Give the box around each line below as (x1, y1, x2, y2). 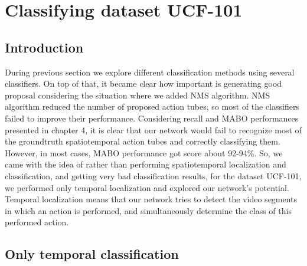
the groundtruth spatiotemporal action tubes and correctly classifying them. (5, 135, 280, 147)
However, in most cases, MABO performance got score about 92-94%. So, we (5, 146, 283, 159)
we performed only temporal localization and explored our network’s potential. (5, 181, 289, 193)
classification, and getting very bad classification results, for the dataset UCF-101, (5, 169, 302, 182)
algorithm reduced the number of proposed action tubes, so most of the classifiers (5, 100, 299, 113)
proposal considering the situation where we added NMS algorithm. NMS (5, 88, 270, 101)
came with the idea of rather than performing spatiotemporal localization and (5, 158, 286, 170)
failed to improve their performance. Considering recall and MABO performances (5, 111, 299, 124)
